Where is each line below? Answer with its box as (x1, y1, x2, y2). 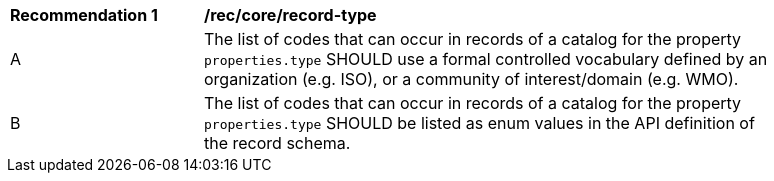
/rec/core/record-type (204, 5, 377, 25)
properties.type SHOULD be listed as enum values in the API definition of (204, 113, 755, 133)
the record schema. (204, 133, 351, 153)
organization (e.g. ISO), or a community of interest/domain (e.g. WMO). (204, 69, 739, 89)
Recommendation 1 (10, 5, 158, 25)
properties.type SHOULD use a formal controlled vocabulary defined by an (204, 49, 768, 69)
